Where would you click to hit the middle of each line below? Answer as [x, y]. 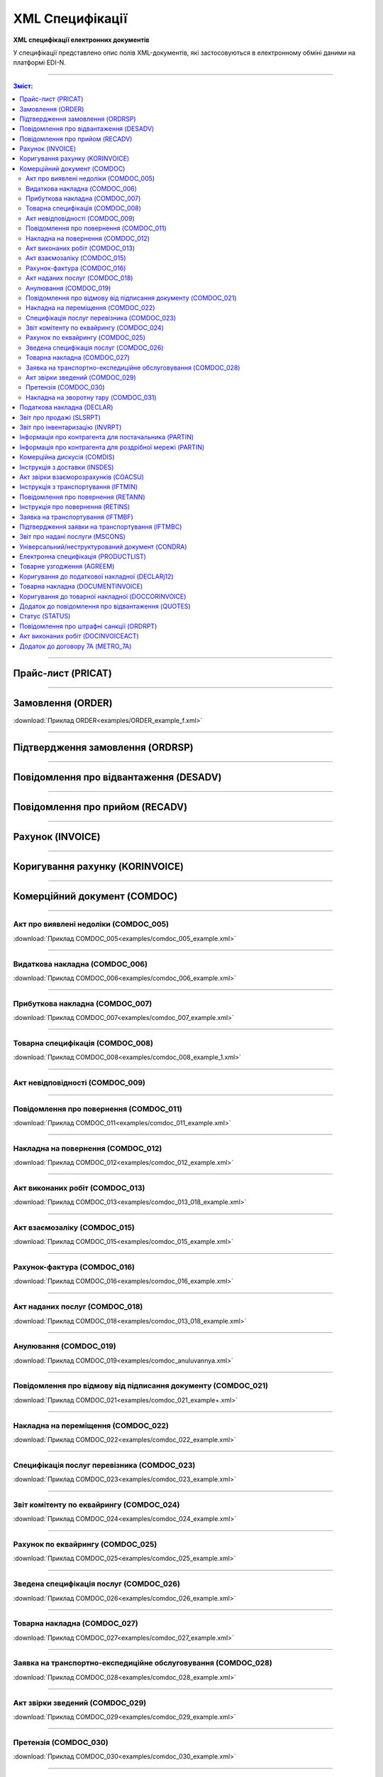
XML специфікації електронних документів [81, 40]
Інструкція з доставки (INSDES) [67, 467]
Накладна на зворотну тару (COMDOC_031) [91, 397]
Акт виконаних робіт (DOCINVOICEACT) [79, 636]
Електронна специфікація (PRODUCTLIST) [83, 557]
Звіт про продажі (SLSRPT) [60, 417]
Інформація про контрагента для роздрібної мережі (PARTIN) [112, 447]
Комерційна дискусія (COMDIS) [67, 457]
